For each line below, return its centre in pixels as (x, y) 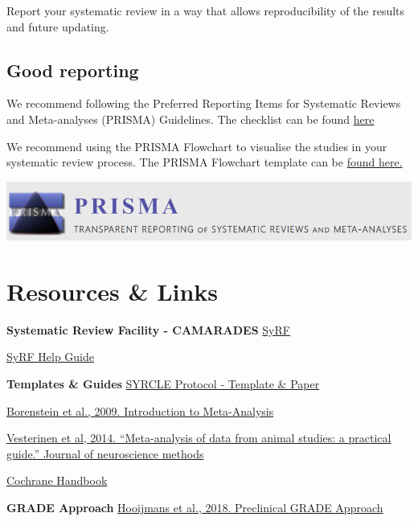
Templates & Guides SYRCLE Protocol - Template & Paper (163, 383)
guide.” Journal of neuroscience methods (105, 453)
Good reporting (73, 70)
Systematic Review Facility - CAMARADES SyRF (148, 329)
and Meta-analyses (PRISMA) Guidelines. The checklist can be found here (191, 119)
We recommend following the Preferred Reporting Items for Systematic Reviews (204, 103)
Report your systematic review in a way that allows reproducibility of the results (206, 10)
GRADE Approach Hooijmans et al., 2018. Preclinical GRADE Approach (195, 507)
